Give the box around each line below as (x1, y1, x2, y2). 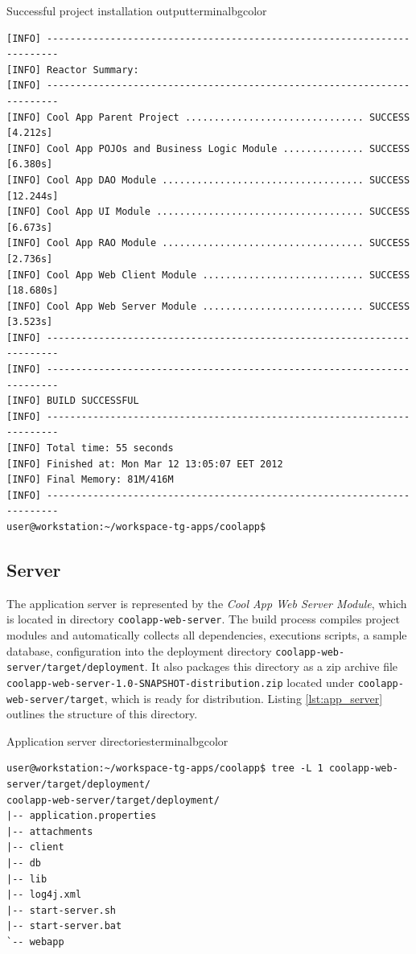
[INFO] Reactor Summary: (6, 64, 139, 76)
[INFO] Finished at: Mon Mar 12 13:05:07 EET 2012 (6, 458, 283, 470)
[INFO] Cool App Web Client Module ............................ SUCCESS (6, 269, 410, 281)
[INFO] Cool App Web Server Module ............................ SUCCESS (6, 300, 410, 312)
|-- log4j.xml (6, 889, 82, 901)
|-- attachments (6, 825, 93, 837)
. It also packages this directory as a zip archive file (144, 658, 398, 675)
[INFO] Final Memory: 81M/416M (6, 474, 174, 486)
